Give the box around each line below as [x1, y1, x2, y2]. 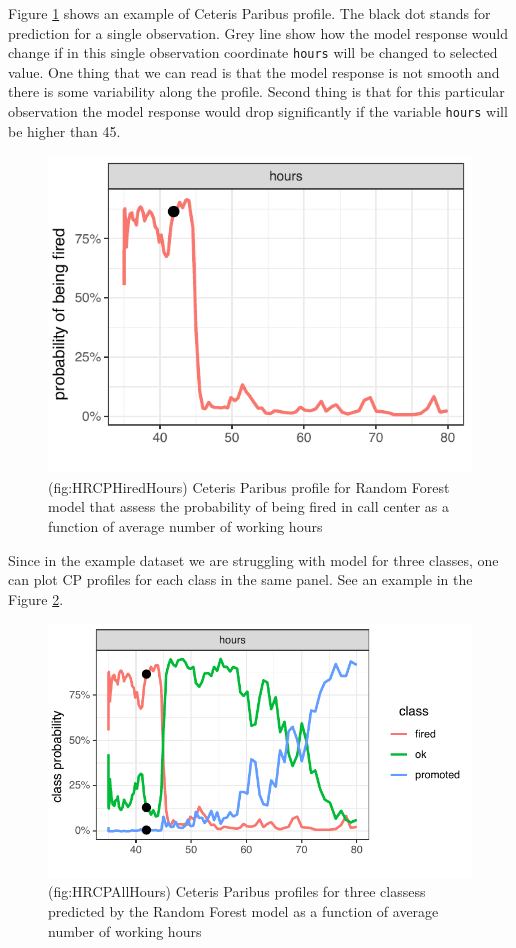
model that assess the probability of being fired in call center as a [48, 496, 450, 517]
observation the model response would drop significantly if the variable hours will [8, 101, 508, 122]
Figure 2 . [8, 588, 64, 609]
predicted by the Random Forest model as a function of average [48, 901, 439, 922]
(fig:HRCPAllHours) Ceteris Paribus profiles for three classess [48, 881, 426, 902]
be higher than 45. [8, 120, 121, 141]
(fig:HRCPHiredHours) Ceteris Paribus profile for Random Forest [48, 476, 450, 497]
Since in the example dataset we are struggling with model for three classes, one [8, 549, 499, 570]
